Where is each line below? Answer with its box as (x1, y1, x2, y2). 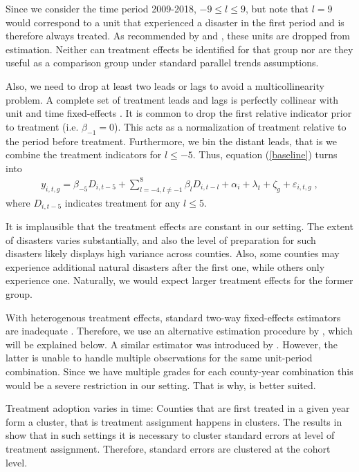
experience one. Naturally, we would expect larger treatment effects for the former (6, 273, 353, 287)
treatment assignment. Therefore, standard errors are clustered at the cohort (6, 442, 331, 456)
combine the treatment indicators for (6, 147, 162, 162)
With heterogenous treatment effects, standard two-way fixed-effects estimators (6, 310, 341, 324)
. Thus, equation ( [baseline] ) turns (192, 147, 338, 162)
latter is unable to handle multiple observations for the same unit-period (6, 350, 313, 365)
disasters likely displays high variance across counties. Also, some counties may (6, 246, 340, 261)
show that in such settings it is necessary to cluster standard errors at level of (6, 428, 335, 442)
